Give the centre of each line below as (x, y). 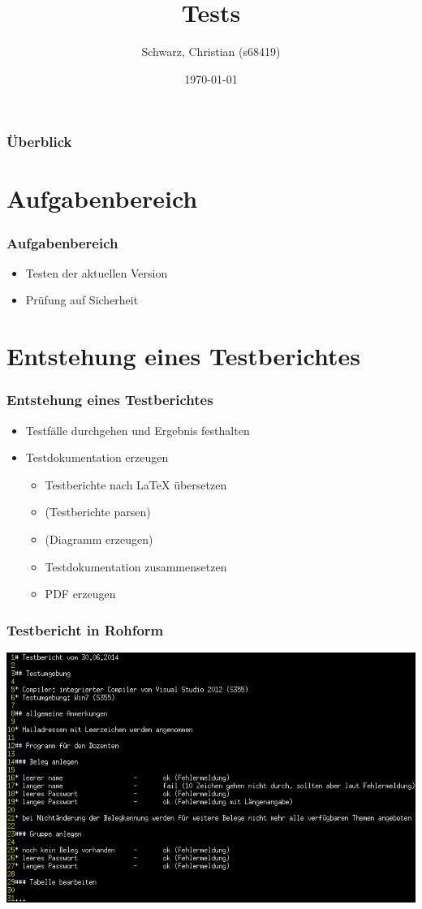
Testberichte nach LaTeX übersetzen (136, 484)
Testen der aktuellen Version (97, 272)
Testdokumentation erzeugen (97, 457)
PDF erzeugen (80, 594)
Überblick (39, 142)
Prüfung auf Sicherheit (82, 300)
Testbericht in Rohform (85, 629)
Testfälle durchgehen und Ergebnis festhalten (138, 430)
